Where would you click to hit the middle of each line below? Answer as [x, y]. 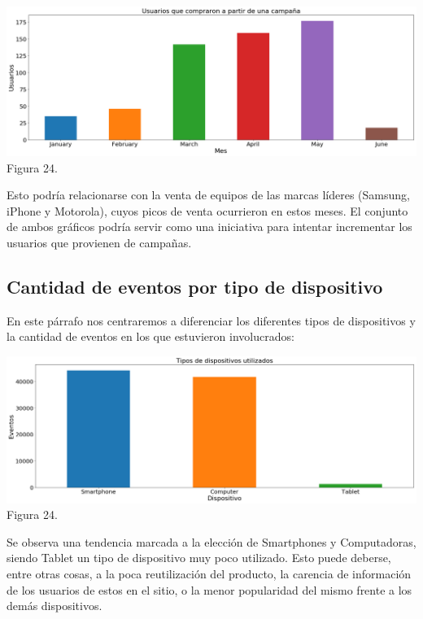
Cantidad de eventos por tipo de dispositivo [195, 287]
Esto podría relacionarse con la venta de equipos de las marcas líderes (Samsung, [208, 195]
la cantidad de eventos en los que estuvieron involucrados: [150, 336]
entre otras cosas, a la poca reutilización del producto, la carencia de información [209, 574]
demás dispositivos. [55, 606]
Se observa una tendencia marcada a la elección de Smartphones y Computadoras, [211, 541]
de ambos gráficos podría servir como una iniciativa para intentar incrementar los [209, 227]
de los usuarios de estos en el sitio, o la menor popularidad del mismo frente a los [209, 589]
